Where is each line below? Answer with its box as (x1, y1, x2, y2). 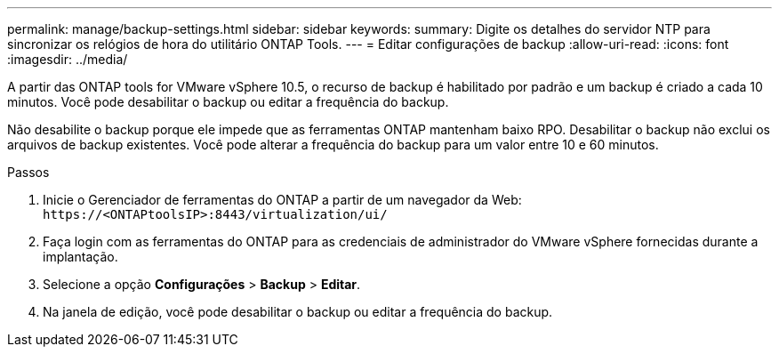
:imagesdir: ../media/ (7, 52, 128, 67)
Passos (7, 165, 50, 180)
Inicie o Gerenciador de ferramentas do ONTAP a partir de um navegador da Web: (43, 192, 522, 207)
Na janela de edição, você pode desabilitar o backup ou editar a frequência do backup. (43, 304, 553, 319)
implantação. (43, 249, 118, 264)
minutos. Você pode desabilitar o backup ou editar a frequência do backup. (7, 94, 449, 109)
